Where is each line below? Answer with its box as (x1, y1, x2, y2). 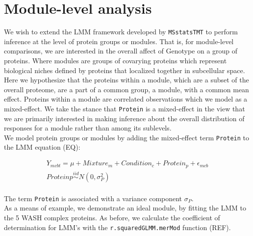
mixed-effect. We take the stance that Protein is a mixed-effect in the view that (4, 103, 245, 113)
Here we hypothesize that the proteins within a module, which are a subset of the (4, 75, 249, 85)
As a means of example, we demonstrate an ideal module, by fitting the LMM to (4, 203, 246, 213)
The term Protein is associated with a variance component (4, 193, 182, 203)
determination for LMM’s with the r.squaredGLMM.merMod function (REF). (4, 222, 231, 232)
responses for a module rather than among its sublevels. (4, 123, 172, 133)
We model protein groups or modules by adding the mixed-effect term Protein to (4, 132, 249, 142)
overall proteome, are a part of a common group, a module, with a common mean (4, 84, 249, 94)
